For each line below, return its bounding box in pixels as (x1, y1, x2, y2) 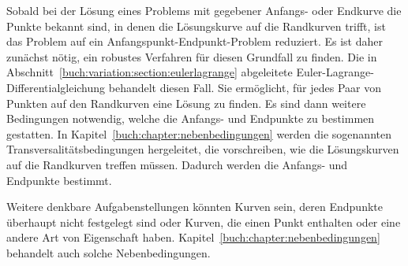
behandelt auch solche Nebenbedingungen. (6, 244, 211, 260)
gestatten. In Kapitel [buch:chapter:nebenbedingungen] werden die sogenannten (6, 125, 391, 142)
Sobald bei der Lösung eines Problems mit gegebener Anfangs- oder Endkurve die (6, 2, 402, 18)
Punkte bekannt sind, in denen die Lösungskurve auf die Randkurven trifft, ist (6, 17, 386, 34)
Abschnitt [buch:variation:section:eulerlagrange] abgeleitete (6, 64, 293, 80)
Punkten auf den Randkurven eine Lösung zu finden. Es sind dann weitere (6, 94, 366, 111)
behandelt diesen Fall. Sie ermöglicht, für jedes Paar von (108, 79, 381, 95)
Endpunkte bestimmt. (6, 172, 112, 188)
